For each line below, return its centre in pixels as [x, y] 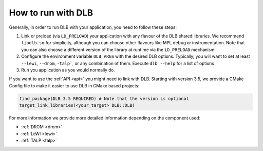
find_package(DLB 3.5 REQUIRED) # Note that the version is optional [104, 99]
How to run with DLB [51, 13]
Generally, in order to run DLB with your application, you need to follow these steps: [93, 27]
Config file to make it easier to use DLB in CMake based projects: [74, 85]
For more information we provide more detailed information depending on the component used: [105, 118]
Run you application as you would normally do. [68, 70]
